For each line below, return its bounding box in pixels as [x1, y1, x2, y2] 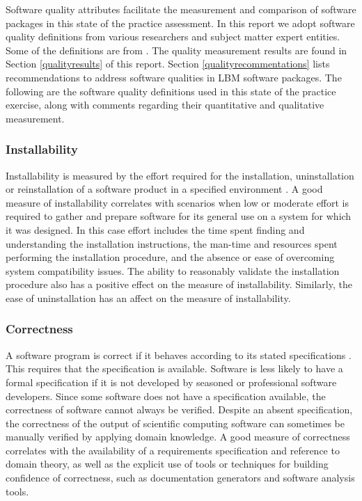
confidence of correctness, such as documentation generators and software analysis [6, 470, 355, 485]
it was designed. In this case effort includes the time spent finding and [6, 222, 305, 237]
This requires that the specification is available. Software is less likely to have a [6, 361, 343, 376]
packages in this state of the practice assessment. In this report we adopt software [6, 15, 355, 30]
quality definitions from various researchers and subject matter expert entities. [6, 29, 340, 44]
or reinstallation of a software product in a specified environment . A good [6, 182, 323, 196]
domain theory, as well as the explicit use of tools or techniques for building [6, 456, 329, 471]
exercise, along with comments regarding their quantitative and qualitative [6, 97, 324, 112]
